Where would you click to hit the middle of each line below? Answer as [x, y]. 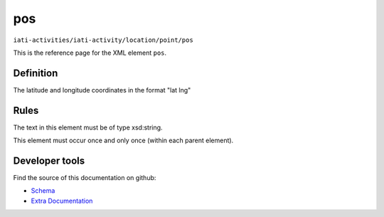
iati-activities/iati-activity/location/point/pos [103, 40]
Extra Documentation [62, 201]
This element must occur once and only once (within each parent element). [123, 141]
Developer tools [49, 160]
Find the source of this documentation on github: [85, 178]
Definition [36, 73]
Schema [43, 191]
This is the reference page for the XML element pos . [90, 53]
